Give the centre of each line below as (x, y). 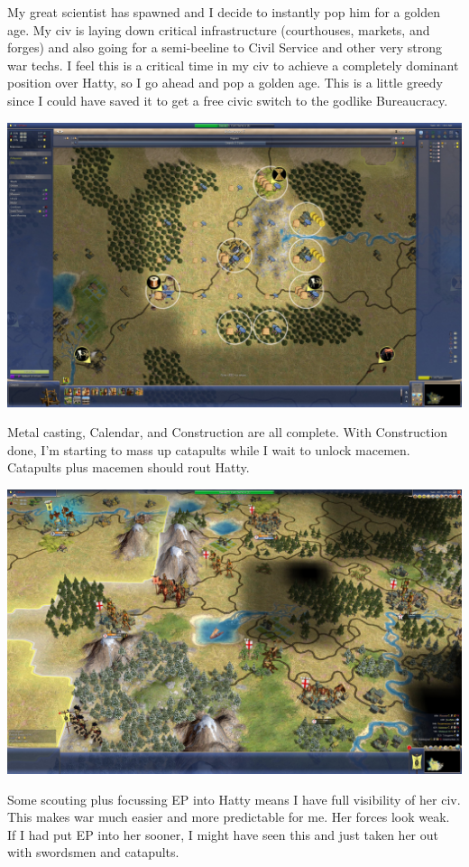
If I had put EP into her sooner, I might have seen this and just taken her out (223, 834)
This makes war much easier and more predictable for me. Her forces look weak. (229, 817)
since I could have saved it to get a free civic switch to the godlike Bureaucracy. (228, 100)
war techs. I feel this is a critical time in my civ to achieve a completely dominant (233, 65)
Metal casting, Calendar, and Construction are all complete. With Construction (228, 432)
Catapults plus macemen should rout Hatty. (129, 467)
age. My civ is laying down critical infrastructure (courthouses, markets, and (219, 29)
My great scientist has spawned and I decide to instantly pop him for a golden (224, 12)
